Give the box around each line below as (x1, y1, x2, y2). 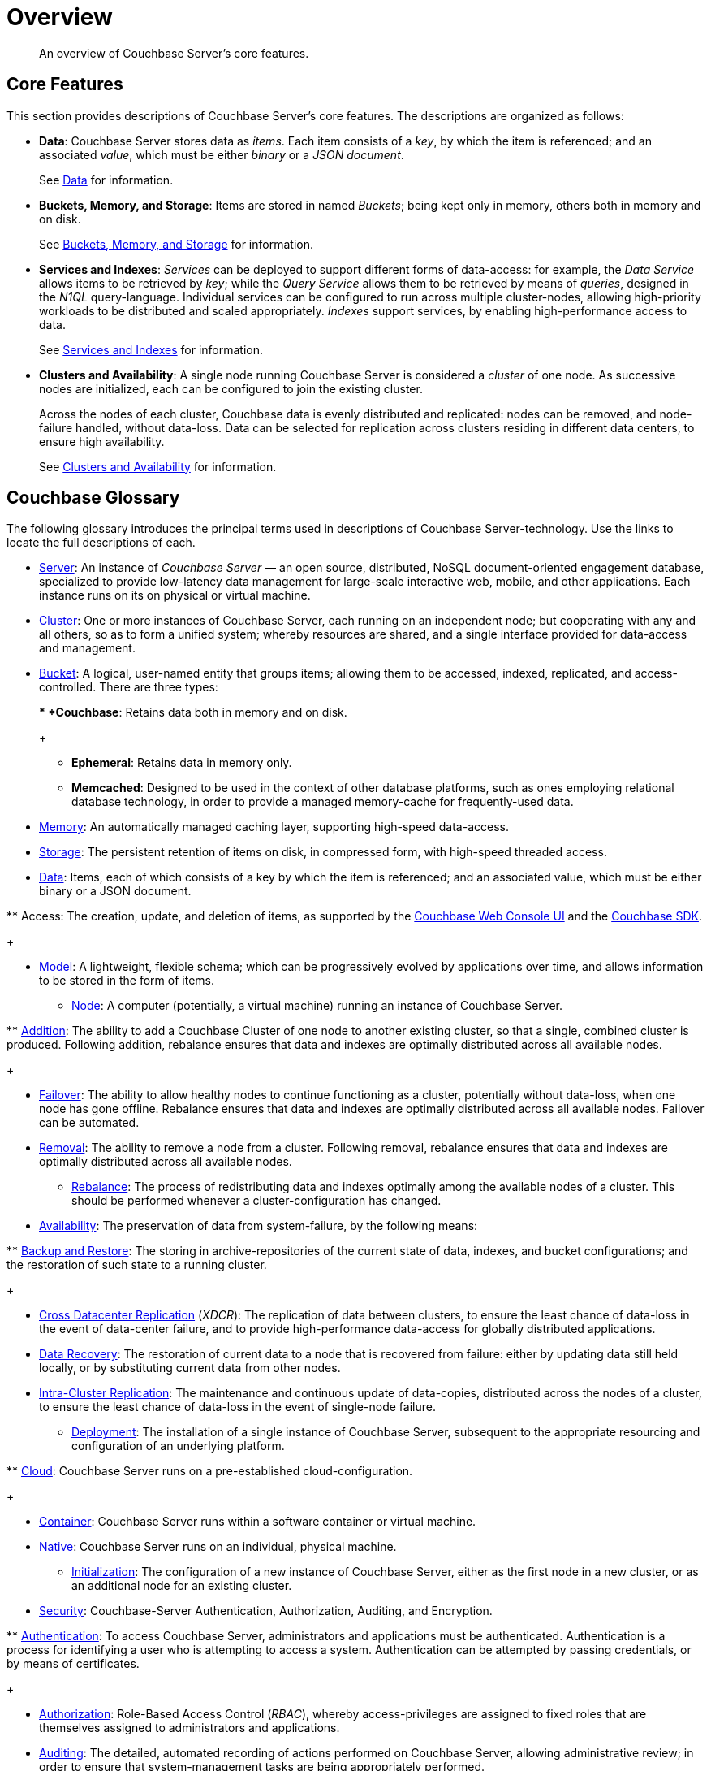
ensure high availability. (39, 434, 165, 448)
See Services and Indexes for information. (39, 342, 264, 357)
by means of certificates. (6, 1656, 140, 1671)
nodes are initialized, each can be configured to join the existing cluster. (39, 381, 423, 396)
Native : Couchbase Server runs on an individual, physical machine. (39, 1539, 397, 1554)
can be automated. (39, 1115, 140, 1130)
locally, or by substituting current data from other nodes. (39, 1361, 341, 1375)
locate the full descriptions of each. (6, 535, 196, 550)
